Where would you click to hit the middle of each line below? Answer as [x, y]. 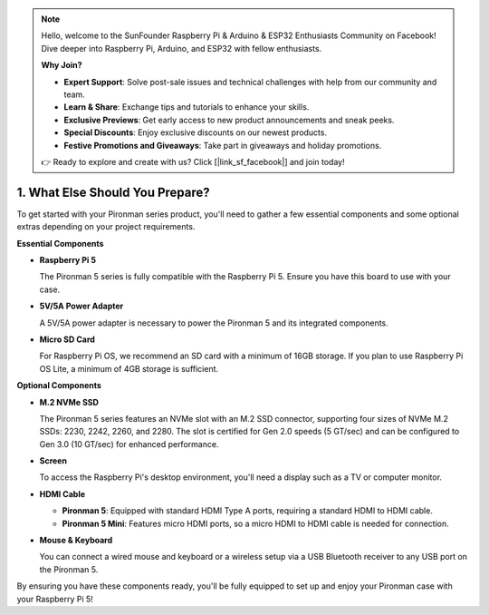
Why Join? [62, 65]
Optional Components [59, 386]
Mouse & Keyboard [76, 541]
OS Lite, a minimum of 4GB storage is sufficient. [129, 368]
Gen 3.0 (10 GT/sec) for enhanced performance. [129, 444]
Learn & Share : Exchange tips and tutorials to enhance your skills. [187, 107]
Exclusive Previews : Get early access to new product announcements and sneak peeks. [229, 120]
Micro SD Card [67, 339]
